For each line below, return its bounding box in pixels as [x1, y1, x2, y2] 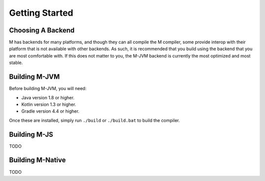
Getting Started [9, 7, 74, 18]
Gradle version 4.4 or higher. [21, 108, 79, 114]
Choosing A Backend [9, 26, 75, 34]
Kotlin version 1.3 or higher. [21, 101, 76, 107]
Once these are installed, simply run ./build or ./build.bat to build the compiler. [9, 117, 180, 123]
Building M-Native [9, 156, 66, 164]
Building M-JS [9, 130, 53, 139]
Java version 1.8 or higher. [21, 94, 75, 100]
